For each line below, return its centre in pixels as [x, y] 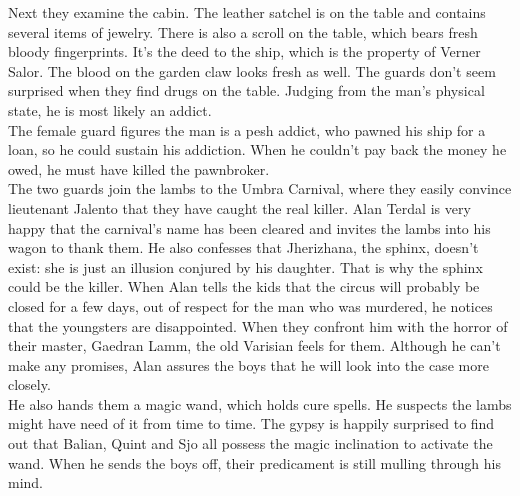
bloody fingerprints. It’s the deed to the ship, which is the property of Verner [244, 51]
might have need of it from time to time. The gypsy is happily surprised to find [251, 423]
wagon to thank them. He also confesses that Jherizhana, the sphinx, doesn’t [243, 247]
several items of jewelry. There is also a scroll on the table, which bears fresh [243, 31]
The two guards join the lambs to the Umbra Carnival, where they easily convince [260, 188]
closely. [29, 384]
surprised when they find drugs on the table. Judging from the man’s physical [246, 90]
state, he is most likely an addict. [110, 109]
